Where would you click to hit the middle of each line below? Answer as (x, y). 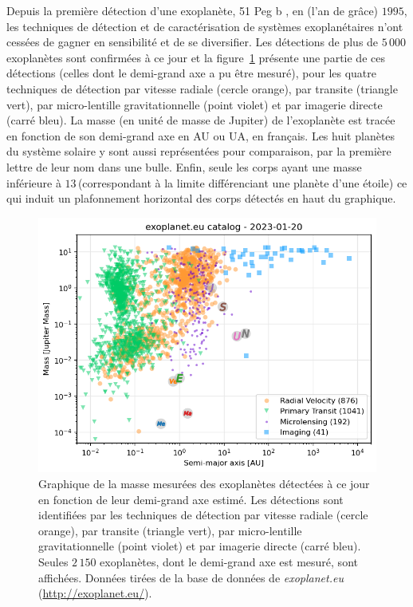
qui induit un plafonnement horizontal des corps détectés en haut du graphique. (201, 198)
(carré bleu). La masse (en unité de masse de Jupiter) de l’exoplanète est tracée (201, 120)
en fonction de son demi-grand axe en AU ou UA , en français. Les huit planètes (201, 135)
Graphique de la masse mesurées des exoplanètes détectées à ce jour (204, 483)
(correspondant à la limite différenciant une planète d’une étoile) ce (242, 182)
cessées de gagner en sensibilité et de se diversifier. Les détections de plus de (193, 42)
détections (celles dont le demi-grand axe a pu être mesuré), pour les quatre (192, 73)
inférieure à (34, 182)
